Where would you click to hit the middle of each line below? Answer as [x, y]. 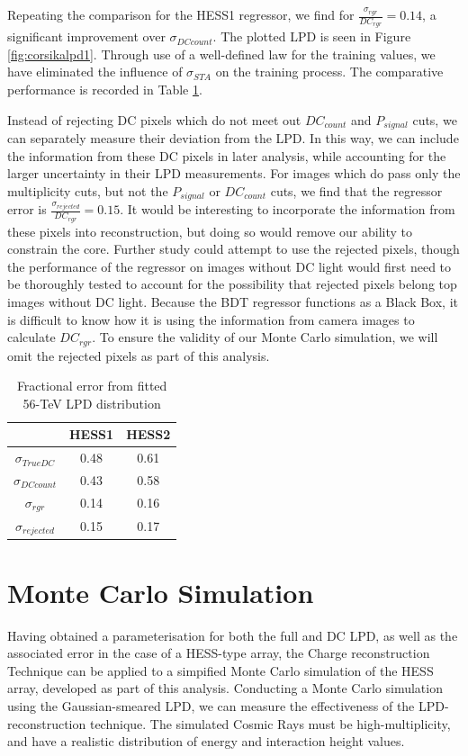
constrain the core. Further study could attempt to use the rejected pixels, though [234, 249]
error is [27, 209]
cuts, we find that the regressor [356, 190]
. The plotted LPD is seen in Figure [312, 36]
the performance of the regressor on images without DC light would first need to [229, 266]
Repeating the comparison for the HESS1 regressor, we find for [181, 14]
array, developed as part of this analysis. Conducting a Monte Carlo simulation [225, 688]
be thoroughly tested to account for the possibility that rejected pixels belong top [232, 284]
